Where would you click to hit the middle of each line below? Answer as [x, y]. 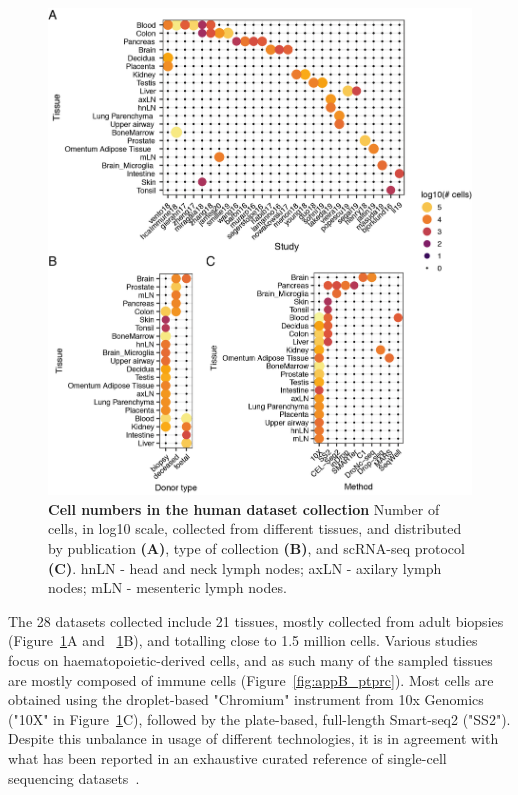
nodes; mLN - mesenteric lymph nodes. [167, 587]
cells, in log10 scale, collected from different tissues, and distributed [255, 528]
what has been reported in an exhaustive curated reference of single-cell [227, 758]
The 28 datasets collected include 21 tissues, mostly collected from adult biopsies [256, 620]
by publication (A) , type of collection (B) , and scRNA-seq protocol [256, 548]
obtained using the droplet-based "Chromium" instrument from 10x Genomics [246, 699]
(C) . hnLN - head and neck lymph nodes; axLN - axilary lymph [245, 567]
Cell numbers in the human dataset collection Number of [244, 508]
